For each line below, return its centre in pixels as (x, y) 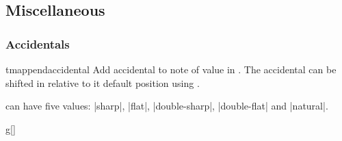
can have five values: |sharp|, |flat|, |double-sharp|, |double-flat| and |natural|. (167, 106)
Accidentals (38, 43)
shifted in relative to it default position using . (103, 82)
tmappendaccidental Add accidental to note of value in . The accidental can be (171, 69)
